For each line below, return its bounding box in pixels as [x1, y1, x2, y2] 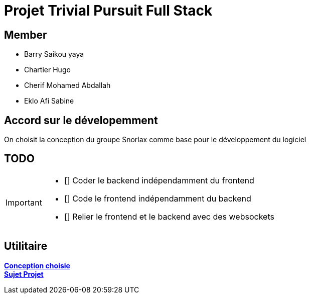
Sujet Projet [4, 269, 44, 278]
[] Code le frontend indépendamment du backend [64, 193, 251, 204]
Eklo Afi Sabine [24, 96, 74, 106]
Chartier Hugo [24, 65, 71, 74]
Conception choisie [4, 261, 70, 270]
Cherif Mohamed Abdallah [24, 81, 111, 90]
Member [4, 28, 47, 41]
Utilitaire [4, 240, 48, 253]
